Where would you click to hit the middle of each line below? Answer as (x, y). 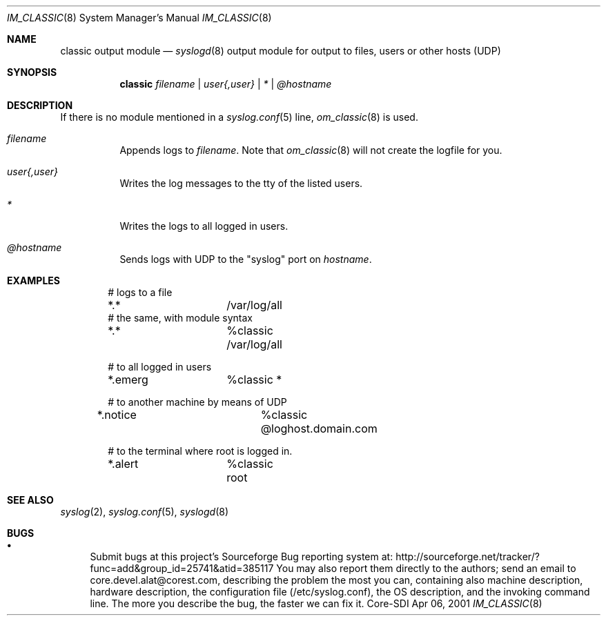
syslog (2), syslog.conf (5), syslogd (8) (145, 512)
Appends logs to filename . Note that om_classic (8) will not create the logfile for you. (311, 150)
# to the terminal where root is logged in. (200, 451)
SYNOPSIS (32, 72)
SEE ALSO (30, 500)
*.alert (123, 464)
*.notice (117, 415)
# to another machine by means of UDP (197, 402)
